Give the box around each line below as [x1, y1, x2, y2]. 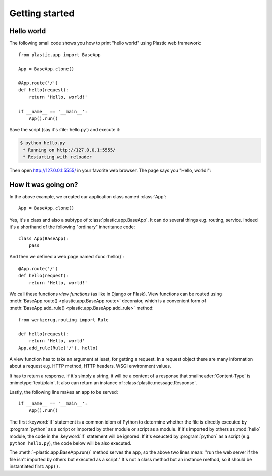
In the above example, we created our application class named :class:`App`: [9, 194, 166, 200]
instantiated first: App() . [9, 463, 60, 469]
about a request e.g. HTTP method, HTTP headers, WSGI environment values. [9, 363, 171, 369]
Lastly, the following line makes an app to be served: [9, 389, 118, 395]
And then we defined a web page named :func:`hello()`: [9, 254, 124, 260]
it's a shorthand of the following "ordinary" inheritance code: [9, 224, 135, 230]
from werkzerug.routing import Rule [18, 317, 109, 323]
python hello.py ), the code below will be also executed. [9, 440, 132, 446]
